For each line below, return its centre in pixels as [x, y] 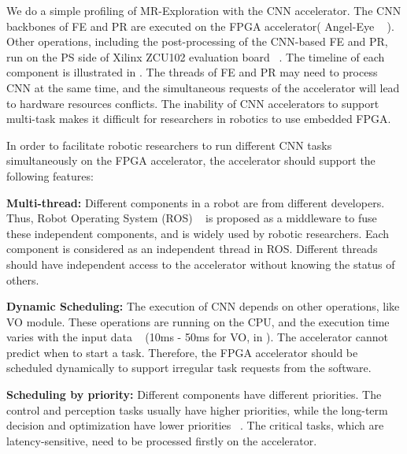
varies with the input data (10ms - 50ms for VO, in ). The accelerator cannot [197, 337]
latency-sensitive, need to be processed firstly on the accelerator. [162, 440]
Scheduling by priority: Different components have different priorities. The [194, 394]
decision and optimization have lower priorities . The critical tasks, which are [195, 425]
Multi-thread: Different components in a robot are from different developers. [196, 202]
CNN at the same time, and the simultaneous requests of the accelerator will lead [203, 87]
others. [23, 279]
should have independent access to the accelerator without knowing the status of [201, 264]
